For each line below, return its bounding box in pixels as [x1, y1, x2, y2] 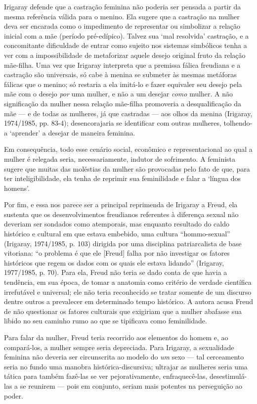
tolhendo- [223, 118, 253, 128]
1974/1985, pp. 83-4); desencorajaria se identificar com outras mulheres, [4, 118, 221, 128]
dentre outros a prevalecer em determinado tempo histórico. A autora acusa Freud [4, 296, 253, 307]
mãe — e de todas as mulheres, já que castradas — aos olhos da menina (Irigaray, [4, 108, 253, 118]
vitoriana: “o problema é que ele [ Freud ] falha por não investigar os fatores [4, 248, 230, 258]
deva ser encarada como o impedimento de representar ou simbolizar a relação [4, 21, 241, 31]
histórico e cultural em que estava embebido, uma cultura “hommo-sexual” [4, 228, 230, 239]
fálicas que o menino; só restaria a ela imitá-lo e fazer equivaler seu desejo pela [4, 79, 242, 89]
